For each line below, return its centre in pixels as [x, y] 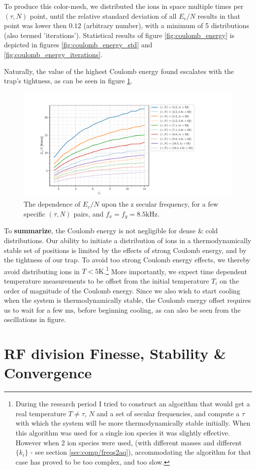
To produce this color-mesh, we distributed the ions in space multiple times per [124, 6]
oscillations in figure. [35, 319]
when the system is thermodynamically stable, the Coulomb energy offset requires [128, 300]
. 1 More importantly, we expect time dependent [176, 270]
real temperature [41, 413]
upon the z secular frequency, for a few [160, 204]
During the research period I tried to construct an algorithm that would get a [133, 404]
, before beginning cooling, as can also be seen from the [157, 309]
